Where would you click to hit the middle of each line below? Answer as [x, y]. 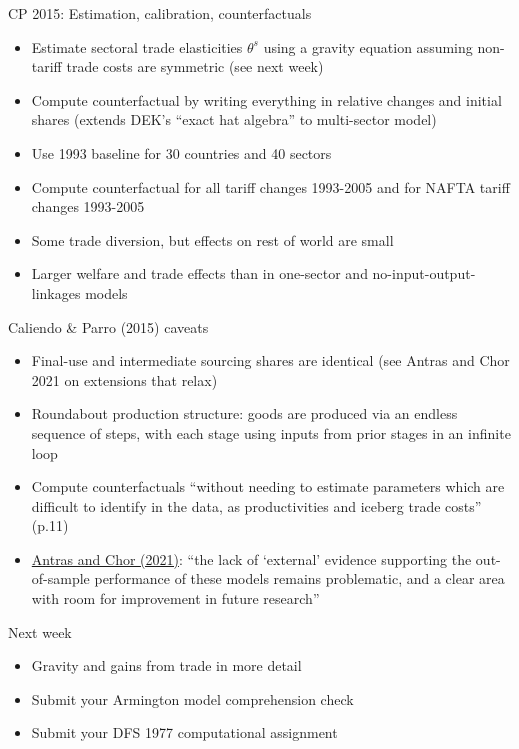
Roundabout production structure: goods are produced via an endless [244, 413]
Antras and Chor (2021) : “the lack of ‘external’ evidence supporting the [251, 558]
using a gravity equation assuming [368, 46]
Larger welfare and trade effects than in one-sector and [199, 273]
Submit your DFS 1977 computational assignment [184, 732]
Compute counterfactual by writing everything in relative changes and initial [266, 99]
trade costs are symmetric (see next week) [195, 66]
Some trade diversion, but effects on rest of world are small [212, 239]
